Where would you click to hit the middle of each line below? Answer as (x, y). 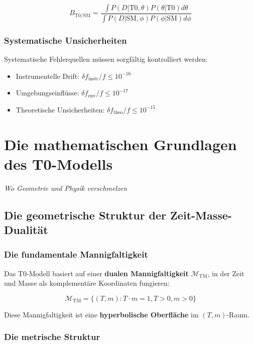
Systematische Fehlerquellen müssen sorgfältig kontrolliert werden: (106, 59)
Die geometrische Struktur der (85, 215)
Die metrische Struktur (52, 337)
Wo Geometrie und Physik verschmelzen (66, 188)
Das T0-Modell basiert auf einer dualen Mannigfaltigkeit (96, 273)
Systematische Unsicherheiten (66, 40)
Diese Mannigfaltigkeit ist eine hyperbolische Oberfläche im (101, 314)
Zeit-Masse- (201, 215)
